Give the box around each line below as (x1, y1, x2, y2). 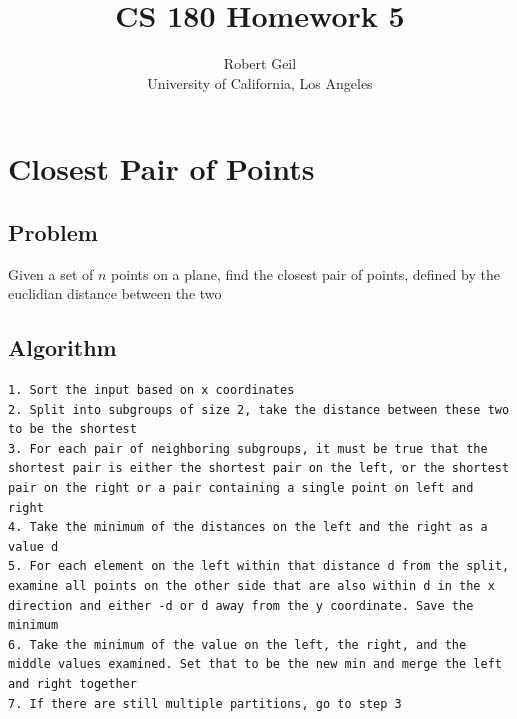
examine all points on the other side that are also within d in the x (8, 579, 495, 594)
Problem (8, 216, 98, 247)
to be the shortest (8, 422, 137, 437)
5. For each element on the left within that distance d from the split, (8, 559, 510, 574)
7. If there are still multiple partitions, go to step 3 (8, 696, 402, 711)
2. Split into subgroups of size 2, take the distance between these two (8, 402, 510, 417)
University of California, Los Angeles (147, 72, 373, 93)
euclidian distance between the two (8, 283, 222, 304)
